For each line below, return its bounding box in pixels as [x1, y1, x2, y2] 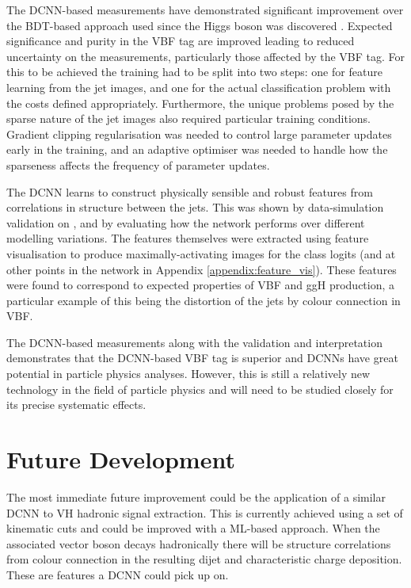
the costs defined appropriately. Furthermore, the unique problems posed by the [6, 94, 394, 111]
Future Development [6, 443, 235, 475]
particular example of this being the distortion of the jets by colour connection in [6, 292, 401, 308]
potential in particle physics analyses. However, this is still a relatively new [6, 365, 371, 382]
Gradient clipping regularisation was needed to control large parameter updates [6, 125, 392, 142]
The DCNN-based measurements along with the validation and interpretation [6, 334, 382, 350]
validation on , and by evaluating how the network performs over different [6, 214, 365, 231]
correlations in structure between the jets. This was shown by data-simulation [6, 199, 384, 216]
